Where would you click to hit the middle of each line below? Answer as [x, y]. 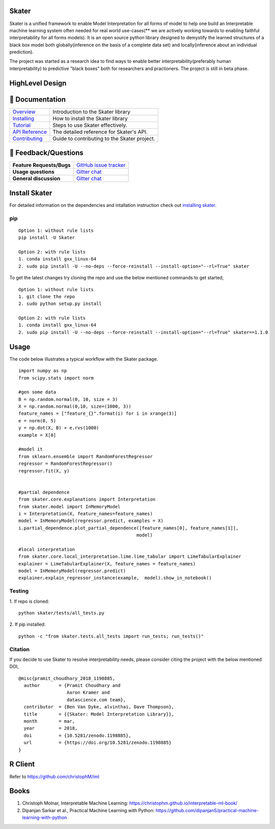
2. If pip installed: [28, 624]
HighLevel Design [38, 83]
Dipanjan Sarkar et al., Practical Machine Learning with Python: [88, 810]
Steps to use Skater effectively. [90, 125]
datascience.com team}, [96, 700]
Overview [24, 111]
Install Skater [31, 193]
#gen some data [37, 392]
